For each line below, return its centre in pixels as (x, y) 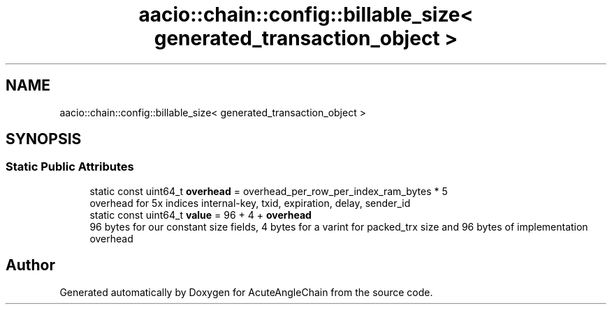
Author (30, 265)
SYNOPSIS (44, 139)
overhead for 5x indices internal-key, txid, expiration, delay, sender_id (250, 203)
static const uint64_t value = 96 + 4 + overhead (201, 215)
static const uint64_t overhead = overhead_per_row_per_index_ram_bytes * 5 (269, 191)
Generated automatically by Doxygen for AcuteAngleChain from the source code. (246, 292)
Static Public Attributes (70, 167)
